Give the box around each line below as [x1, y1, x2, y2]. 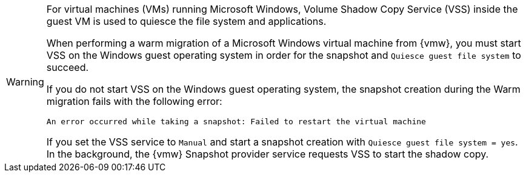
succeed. [46, 61, 89, 73]
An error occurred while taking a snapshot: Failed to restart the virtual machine [46, 117, 426, 126]
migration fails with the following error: [46, 95, 222, 107]
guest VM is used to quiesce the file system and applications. [46, 15, 327, 27]
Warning [6, 75, 44, 88]
